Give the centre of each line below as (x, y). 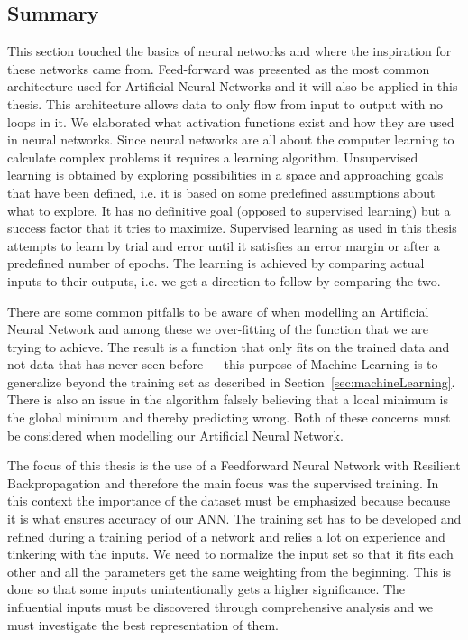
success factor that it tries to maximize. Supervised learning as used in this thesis (232, 228)
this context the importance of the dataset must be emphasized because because (229, 501)
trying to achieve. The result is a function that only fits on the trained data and (229, 346)
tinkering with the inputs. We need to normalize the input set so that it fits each (230, 554)
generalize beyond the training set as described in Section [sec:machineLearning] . (231, 381)
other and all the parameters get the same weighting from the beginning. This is (229, 571)
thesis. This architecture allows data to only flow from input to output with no (225, 103)
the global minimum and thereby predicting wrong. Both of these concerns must (229, 417)
